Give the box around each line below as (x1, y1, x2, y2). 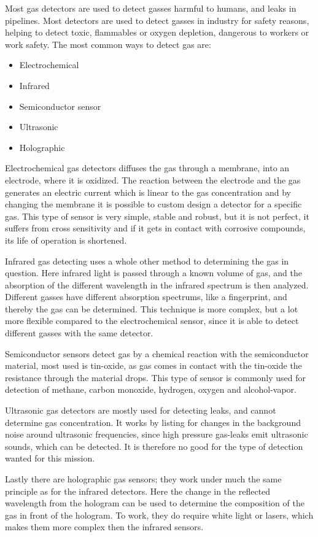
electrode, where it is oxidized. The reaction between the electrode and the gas (5, 173, 301, 186)
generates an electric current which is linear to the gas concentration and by (5, 185, 291, 198)
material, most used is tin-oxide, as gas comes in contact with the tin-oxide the (5, 359, 302, 372)
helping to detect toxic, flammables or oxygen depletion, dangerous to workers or (5, 26, 309, 39)
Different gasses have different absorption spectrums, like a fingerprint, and (5, 290, 287, 303)
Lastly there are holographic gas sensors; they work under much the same (5, 473, 282, 485)
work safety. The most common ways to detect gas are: (5, 37, 211, 50)
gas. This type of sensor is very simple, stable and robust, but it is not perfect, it (5, 209, 309, 222)
